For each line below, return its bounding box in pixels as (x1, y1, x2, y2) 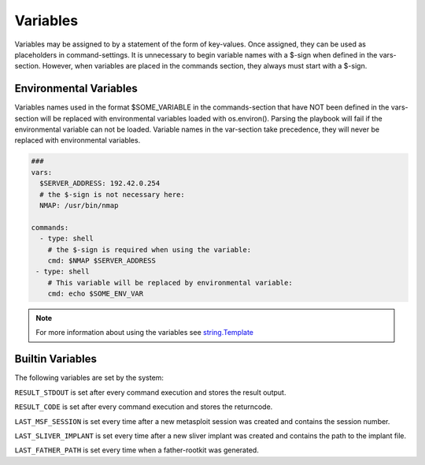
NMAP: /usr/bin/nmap (39, 201, 119, 210)
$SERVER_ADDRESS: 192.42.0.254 (39, 179, 161, 188)
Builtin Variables (14, 352, 98, 366)
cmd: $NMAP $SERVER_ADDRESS (47, 256, 157, 265)
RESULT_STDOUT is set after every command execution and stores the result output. (14, 387, 286, 397)
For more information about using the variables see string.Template (35, 328, 253, 337)
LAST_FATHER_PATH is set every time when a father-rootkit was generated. (14, 445, 259, 455)
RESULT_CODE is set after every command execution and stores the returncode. (14, 402, 273, 411)
